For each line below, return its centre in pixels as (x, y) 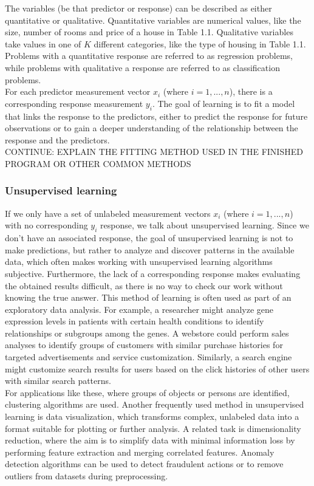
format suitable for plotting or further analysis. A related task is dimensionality (153, 428)
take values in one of (43, 43)
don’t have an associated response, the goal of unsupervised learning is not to (149, 238)
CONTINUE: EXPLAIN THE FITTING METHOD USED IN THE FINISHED (154, 152)
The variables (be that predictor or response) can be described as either (138, 8)
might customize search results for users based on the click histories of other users (157, 368)
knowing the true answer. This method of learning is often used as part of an (148, 297)
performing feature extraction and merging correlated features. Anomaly (140, 452)
